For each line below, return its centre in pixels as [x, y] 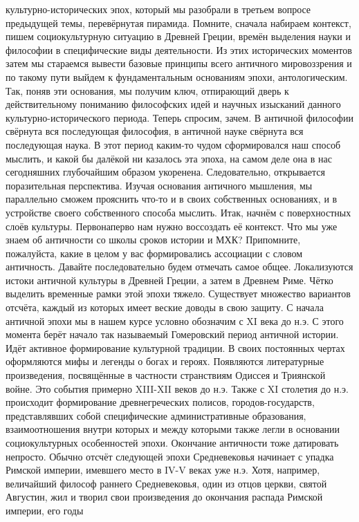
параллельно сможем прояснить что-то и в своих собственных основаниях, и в [172, 199]
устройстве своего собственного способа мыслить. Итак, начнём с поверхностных [178, 212]
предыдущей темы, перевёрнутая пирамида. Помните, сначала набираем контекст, [178, 22]
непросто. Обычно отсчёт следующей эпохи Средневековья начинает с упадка [170, 456]
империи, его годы [45, 510]
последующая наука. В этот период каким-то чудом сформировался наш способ [173, 144]
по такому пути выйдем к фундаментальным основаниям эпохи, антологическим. [177, 76]
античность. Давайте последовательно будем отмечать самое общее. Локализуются [179, 267]
